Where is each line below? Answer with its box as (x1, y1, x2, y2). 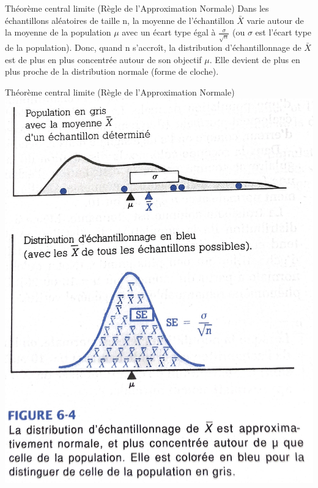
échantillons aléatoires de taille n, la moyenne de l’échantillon (5, 13, 234, 26)
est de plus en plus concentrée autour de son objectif (5, 53, 202, 66)
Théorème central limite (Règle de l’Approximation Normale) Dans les (5, 2, 269, 14)
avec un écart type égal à (122, 26, 216, 39)
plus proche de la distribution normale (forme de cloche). (5, 65, 219, 78)
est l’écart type (255, 26, 312, 39)
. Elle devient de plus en (209, 53, 300, 66)
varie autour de (246, 13, 304, 26)
